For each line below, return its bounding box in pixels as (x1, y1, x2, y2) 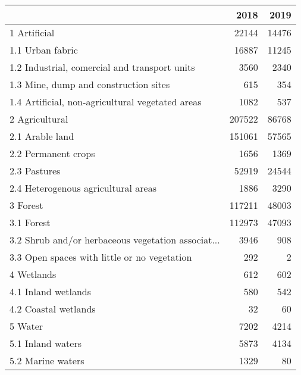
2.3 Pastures (10, 164, 61, 177)
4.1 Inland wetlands (10, 285, 91, 298)
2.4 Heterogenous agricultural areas (10, 181, 157, 195)
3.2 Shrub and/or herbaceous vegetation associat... (10, 233, 220, 246)
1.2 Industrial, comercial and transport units (10, 60, 195, 74)
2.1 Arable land (10, 129, 74, 143)
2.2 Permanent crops (10, 146, 95, 160)
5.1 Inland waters (10, 336, 82, 350)
